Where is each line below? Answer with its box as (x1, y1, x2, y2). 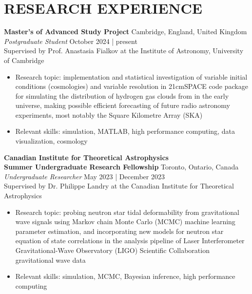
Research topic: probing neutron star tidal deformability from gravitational (15, 207, 239, 217)
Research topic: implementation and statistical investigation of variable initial (15, 71, 248, 82)
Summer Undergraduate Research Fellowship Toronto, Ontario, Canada (4, 162, 239, 172)
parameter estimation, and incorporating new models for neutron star (15, 226, 224, 236)
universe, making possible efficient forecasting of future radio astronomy (15, 100, 230, 110)
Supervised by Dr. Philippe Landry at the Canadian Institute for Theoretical (4, 181, 234, 191)
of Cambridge (4, 55, 44, 65)
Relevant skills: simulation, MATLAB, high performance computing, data (15, 126, 235, 136)
